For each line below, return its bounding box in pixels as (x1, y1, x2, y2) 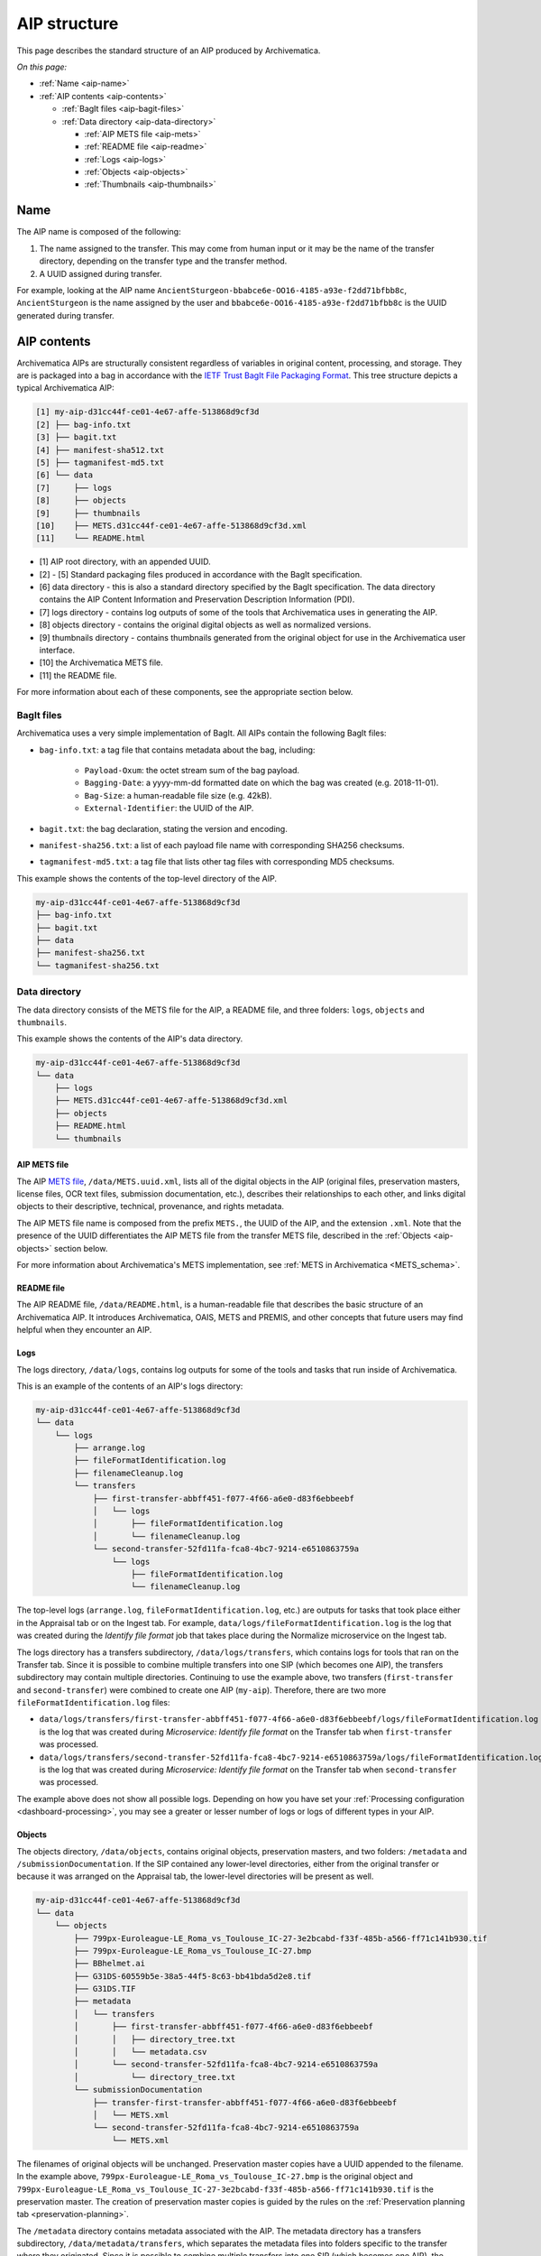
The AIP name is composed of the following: (16, 227, 181, 237)
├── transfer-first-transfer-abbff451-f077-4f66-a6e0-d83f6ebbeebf (92, 2097, 398, 2107)
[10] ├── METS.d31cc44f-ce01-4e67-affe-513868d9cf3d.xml (35, 520, 307, 531)
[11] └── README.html (35, 533, 146, 543)
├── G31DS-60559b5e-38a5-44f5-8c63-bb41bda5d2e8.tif (73, 1971, 312, 1981)
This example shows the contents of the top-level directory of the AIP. (16, 873, 277, 883)
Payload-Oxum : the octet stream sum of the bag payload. (84, 765, 300, 776)
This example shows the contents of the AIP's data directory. (16, 1033, 243, 1044)
